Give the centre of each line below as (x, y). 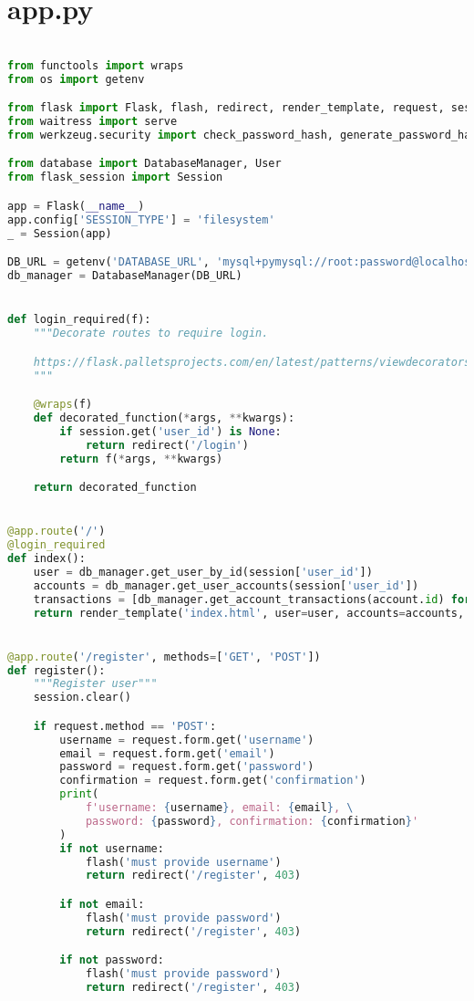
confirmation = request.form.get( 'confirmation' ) (213, 781)
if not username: (112, 848)
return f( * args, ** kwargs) (141, 459)
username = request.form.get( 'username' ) (187, 740)
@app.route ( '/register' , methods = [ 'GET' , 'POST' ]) (164, 657)
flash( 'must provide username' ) (183, 862)
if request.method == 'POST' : (125, 726)
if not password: (112, 960)
